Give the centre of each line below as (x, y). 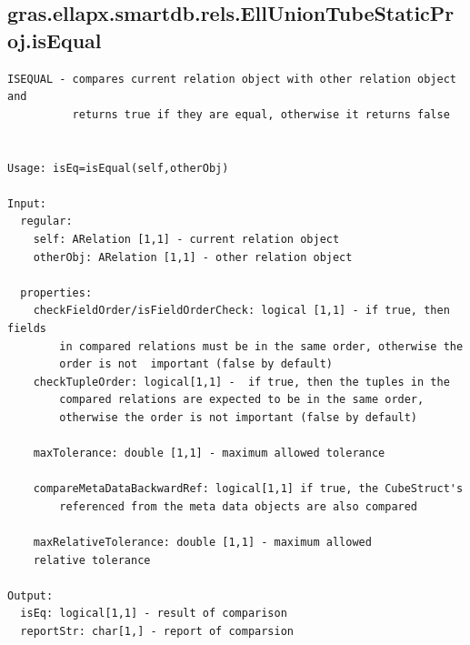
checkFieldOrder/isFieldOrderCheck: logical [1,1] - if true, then (241, 311)
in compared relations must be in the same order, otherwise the (261, 346)
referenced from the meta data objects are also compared (239, 506)
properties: (56, 292)
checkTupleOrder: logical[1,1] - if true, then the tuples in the (241, 382)
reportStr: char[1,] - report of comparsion (157, 631)
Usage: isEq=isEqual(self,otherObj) (118, 168)
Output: (30, 595)
